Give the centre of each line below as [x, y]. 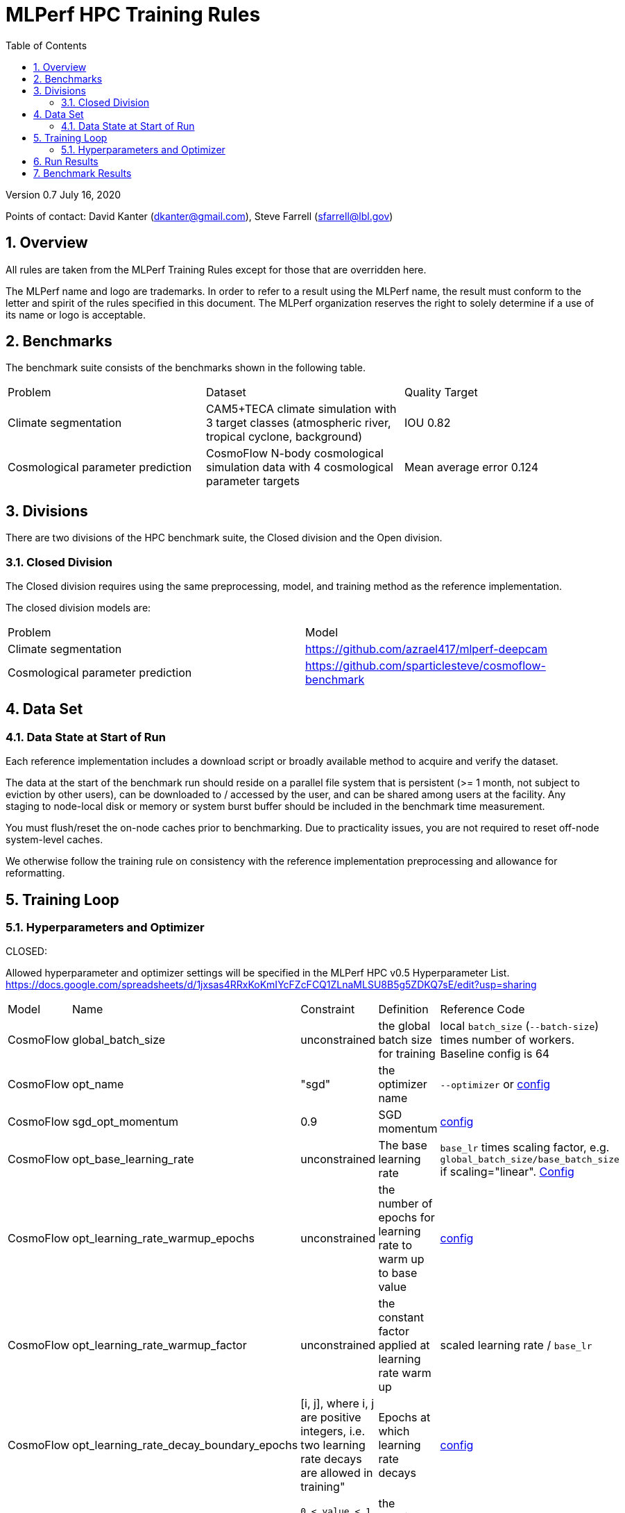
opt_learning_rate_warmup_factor [160, 1345]
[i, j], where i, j [337, 1404]
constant [401, 1318]
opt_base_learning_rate [133, 1159]
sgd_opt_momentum [125, 1122]
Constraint [328, 1009]
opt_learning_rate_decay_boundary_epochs [185, 1445]
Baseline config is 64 [495, 1054]
